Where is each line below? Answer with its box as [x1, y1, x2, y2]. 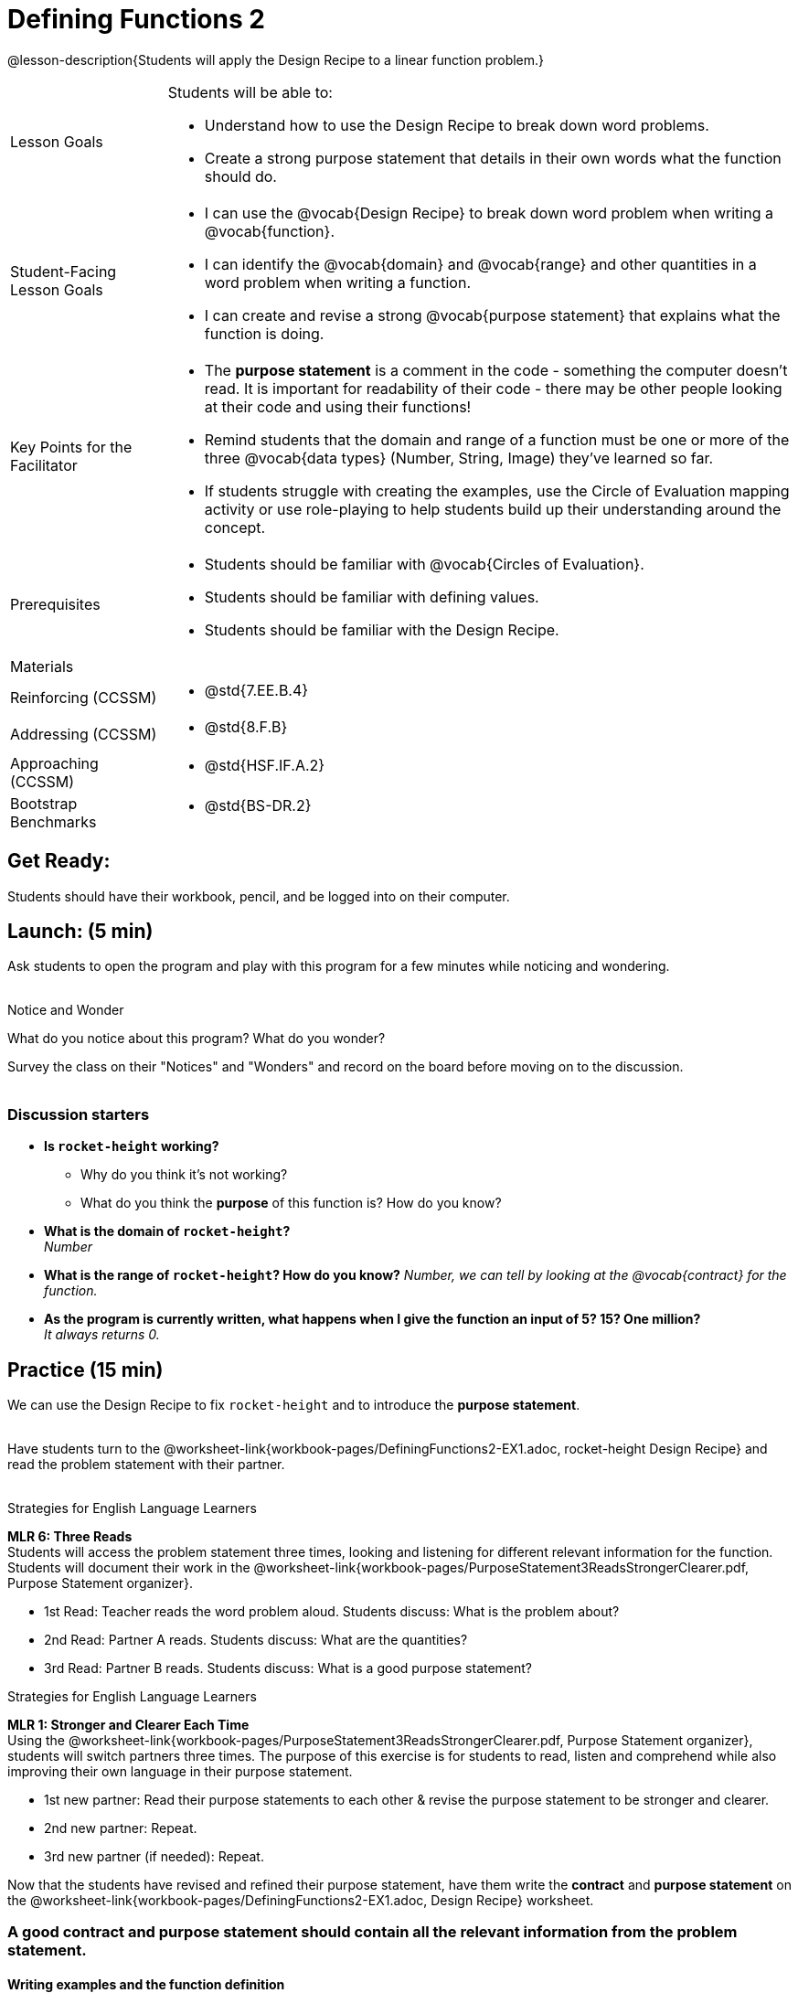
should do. [204, 166, 277, 186]
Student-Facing [10, 261, 117, 281]
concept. [204, 517, 266, 537]
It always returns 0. [44, 1327, 160, 1343]
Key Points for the [10, 437, 133, 456]
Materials [10, 656, 74, 676]
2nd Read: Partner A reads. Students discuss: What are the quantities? [44, 1632, 468, 1648]
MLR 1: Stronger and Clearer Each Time [7, 1717, 250, 1733]
